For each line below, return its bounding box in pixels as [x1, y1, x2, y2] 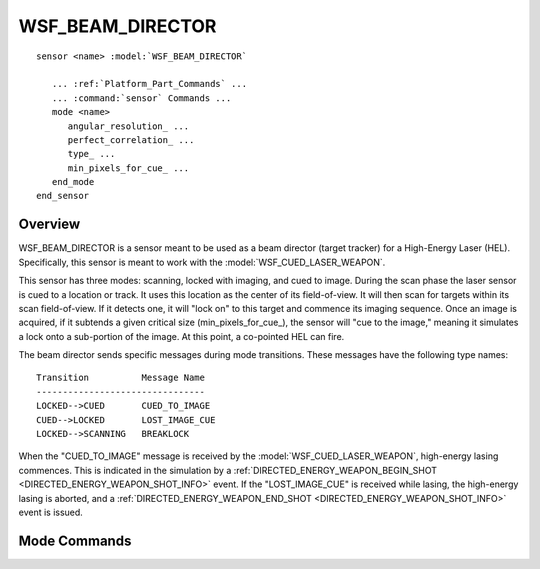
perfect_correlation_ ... [67, 134, 195, 145]
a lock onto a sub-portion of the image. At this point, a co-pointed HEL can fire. [18, 330, 345, 342]
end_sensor [36, 190, 90, 202]
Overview [18, 216, 81, 233]
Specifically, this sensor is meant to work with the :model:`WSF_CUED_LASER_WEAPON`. [18, 256, 386, 268]
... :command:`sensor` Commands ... [51, 92, 232, 104]
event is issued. [18, 506, 84, 518]
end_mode [51, 176, 95, 188]
